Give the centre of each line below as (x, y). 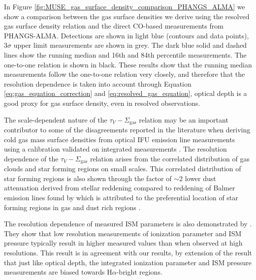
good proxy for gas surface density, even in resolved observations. (102, 103)
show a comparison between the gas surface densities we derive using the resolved (127, 16)
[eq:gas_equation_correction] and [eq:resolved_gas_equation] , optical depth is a (126, 93)
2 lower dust (197, 178)
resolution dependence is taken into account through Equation (98, 83)
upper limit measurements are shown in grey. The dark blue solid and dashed (130, 45)
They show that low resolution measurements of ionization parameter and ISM (123, 233)
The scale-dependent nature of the (56, 119)
